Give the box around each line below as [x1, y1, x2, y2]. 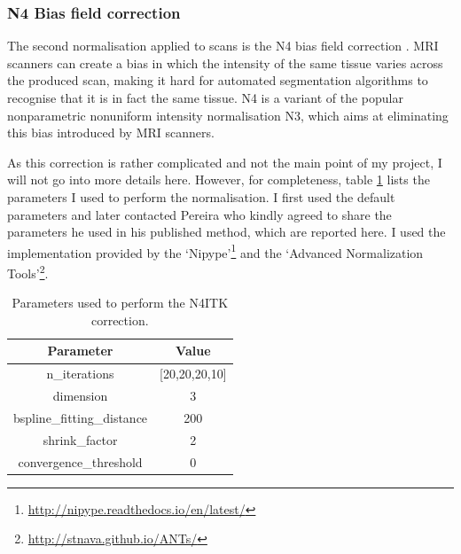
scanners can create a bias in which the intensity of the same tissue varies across [7, 53, 443, 72]
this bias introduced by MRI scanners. [7, 123, 215, 142]
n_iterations [46, 364, 114, 383]
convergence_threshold [18, 452, 143, 471]
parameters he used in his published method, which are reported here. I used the [7, 222, 446, 241]
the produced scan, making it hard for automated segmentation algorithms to [7, 71, 428, 90]
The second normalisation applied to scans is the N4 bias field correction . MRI [7, 36, 439, 55]
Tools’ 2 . [7, 261, 49, 282]
